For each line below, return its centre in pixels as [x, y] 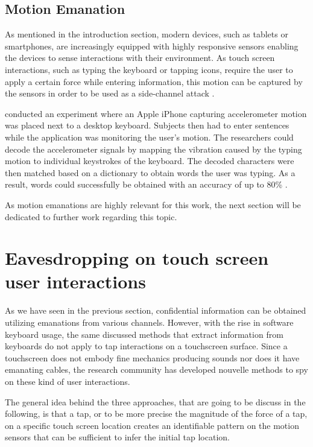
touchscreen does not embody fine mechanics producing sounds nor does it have [152, 357]
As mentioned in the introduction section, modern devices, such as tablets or [147, 34]
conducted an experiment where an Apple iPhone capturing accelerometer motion [156, 113]
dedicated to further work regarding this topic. [91, 216]
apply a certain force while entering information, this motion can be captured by [154, 81]
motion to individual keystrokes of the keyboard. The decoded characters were [150, 161]
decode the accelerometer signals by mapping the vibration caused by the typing [153, 149]
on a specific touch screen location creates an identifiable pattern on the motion [152, 425]
